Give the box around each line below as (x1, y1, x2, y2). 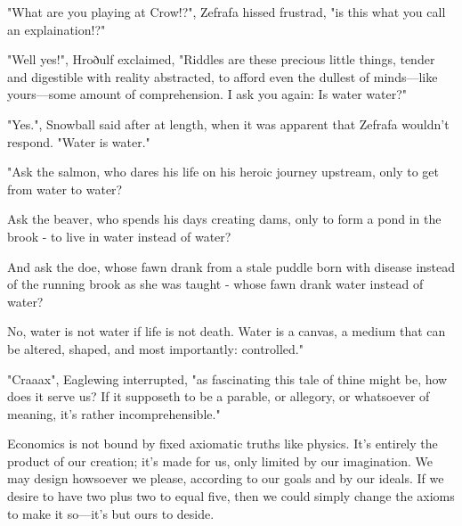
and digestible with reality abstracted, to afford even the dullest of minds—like (7, 67, 438, 86)
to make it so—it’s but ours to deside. (7, 504, 215, 522)
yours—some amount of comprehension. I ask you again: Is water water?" (7, 85, 408, 103)
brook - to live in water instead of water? (7, 226, 231, 245)
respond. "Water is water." (7, 132, 150, 151)
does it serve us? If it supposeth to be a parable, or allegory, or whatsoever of (7, 387, 430, 406)
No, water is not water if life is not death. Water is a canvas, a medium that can (7, 322, 446, 341)
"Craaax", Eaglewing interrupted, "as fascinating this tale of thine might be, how (7, 369, 448, 388)
